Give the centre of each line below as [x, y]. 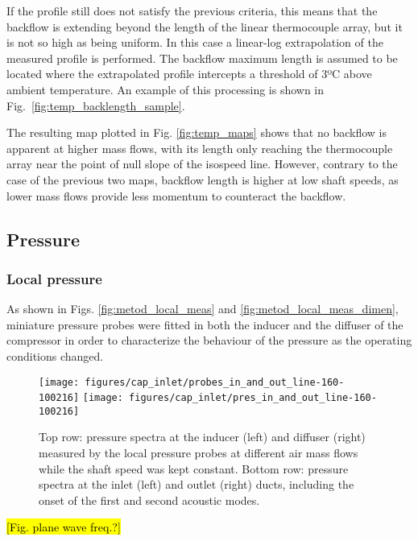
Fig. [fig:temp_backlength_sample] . [96, 105]
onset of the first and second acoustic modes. [149, 500]
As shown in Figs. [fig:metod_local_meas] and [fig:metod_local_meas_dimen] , [203, 309]
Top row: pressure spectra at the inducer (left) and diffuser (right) [202, 437]
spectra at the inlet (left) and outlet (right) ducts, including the [197, 484]
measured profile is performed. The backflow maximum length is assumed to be [202, 58]
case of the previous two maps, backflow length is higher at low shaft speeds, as [203, 179]
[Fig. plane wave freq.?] [64, 527]
